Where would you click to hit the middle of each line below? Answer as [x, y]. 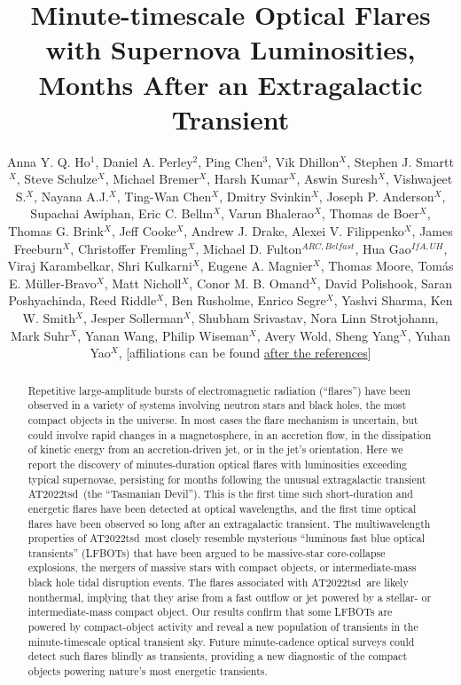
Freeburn [38, 248]
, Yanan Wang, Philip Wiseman [163, 335]
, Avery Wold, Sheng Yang [328, 335]
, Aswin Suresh [337, 179]
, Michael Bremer [152, 179]
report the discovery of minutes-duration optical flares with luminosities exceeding [218, 464]
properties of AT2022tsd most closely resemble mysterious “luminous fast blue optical [227, 538]
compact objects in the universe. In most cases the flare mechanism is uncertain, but [223, 419]
